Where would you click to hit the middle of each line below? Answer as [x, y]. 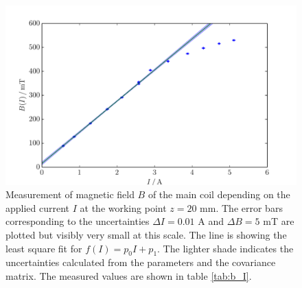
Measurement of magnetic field [70, 194]
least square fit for [44, 248]
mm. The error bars [241, 207]
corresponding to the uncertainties [78, 221]
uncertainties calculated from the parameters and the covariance [141, 262]
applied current [38, 207]
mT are [279, 221]
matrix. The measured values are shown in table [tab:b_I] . [129, 276]
